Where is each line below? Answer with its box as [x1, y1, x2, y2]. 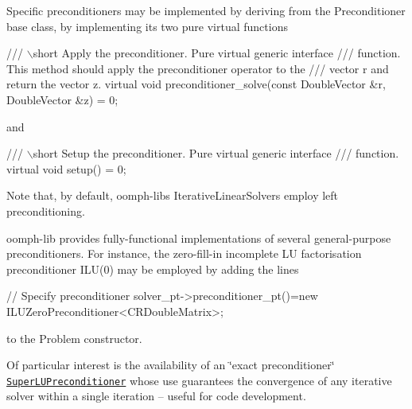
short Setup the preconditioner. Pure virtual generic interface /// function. [33, 145, 399, 162]
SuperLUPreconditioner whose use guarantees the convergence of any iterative [6, 372, 392, 388]
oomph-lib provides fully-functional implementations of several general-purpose [6, 229, 391, 246]
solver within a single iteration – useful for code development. [6, 388, 306, 404]
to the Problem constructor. [6, 329, 142, 346]
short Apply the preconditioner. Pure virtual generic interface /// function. [33, 45, 401, 61]
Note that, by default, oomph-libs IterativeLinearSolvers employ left [6, 187, 339, 204]
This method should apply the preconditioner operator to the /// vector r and [6, 60, 389, 76]
